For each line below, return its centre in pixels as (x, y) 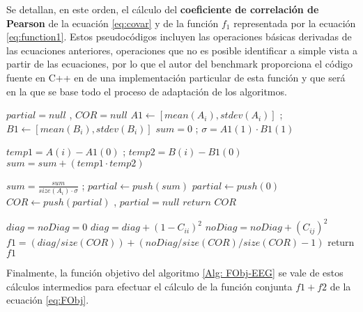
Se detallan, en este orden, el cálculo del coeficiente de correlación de (163, 9)
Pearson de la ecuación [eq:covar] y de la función (113, 23)
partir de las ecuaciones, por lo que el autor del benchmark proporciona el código (180, 64)
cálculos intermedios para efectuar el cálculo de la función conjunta (149, 286)
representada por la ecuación (295, 23)
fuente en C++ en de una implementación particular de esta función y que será (176, 77)
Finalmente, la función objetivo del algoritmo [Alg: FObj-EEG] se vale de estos (175, 272)
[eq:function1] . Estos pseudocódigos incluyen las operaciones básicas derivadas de (179, 37)
